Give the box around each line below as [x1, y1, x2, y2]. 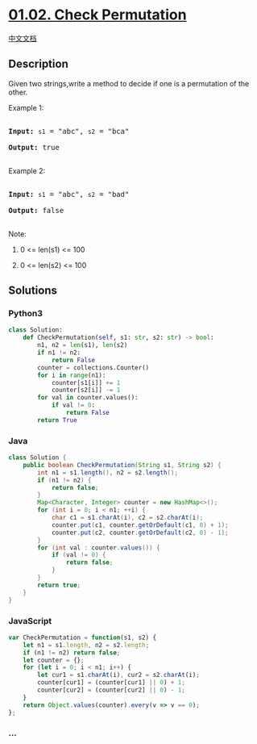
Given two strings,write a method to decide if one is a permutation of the [8, 78, 250, 88]
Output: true [8, 143, 60, 152]
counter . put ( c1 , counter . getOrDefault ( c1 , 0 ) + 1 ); [51, 520, 229, 529]
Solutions [8, 284, 58, 298]
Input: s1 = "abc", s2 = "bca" [8, 127, 130, 136]
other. [8, 87, 28, 97]
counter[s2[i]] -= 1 [51, 386, 121, 395]
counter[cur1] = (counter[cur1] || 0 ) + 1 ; [37, 679, 185, 687]
